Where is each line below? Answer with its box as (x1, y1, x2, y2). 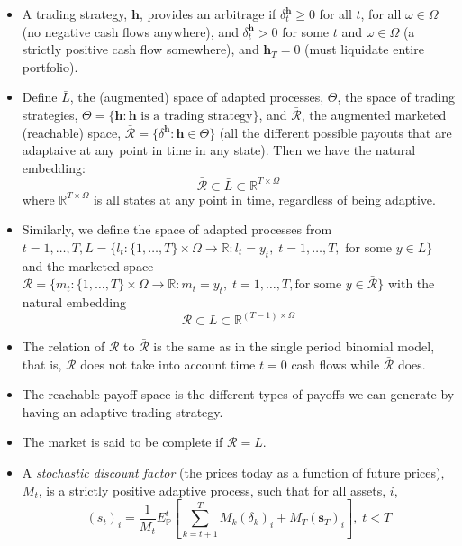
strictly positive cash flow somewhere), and (22, 40, 259, 59)
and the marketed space (22, 256, 154, 275)
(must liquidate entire (304, 40, 424, 59)
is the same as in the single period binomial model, (153, 336, 435, 355)
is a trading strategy (140, 109, 253, 123)
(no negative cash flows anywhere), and (22, 22, 239, 41)
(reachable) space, (22, 123, 122, 141)
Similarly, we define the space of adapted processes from (22, 220, 332, 239)
